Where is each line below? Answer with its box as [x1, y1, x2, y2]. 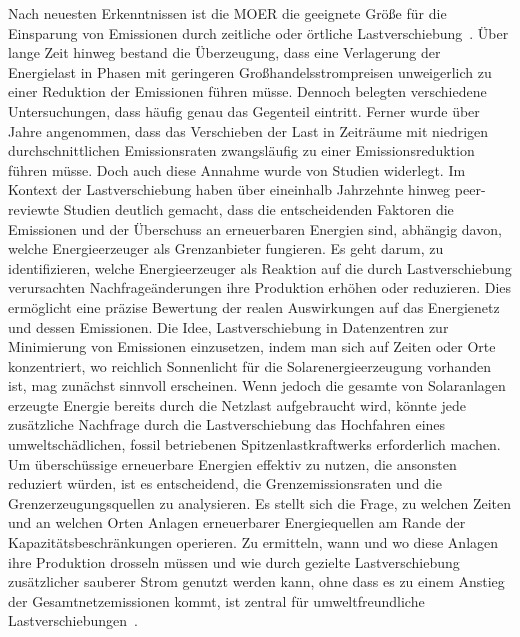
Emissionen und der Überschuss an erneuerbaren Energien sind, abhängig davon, [8, 218, 502, 239]
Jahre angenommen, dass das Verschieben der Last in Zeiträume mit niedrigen [8, 120, 489, 141]
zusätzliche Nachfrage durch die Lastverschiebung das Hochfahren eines [8, 414, 446, 435]
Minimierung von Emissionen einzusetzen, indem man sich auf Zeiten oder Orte [8, 336, 496, 357]
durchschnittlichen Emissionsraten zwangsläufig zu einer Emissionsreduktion [8, 140, 475, 161]
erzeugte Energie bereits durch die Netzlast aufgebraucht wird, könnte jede [8, 394, 466, 415]
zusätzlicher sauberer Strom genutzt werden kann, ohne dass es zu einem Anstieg [8, 571, 505, 592]
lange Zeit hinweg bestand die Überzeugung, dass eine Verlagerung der [8, 42, 441, 63]
